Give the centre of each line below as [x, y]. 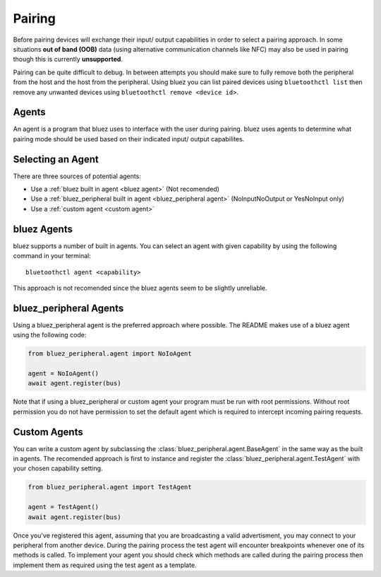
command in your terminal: [52, 256]
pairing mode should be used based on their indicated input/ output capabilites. [129, 139]
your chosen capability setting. [58, 468]
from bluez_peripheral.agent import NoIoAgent [110, 354]
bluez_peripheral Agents [68, 308]
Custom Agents [48, 432]
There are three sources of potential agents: [77, 176]
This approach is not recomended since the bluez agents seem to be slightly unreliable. [140, 288]
